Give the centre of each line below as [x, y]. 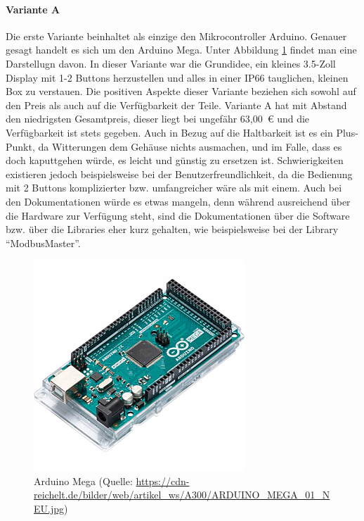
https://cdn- [163, 481]
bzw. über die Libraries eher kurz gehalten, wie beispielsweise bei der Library [172, 229]
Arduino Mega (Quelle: [83, 481]
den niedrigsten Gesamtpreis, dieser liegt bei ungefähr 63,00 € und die [158, 119]
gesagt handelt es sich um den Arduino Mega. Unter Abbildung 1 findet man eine [181, 50]
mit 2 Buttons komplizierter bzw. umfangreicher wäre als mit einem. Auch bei [174, 188]
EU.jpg [49, 509]
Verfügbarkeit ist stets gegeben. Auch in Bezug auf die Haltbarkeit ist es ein [169, 132]
